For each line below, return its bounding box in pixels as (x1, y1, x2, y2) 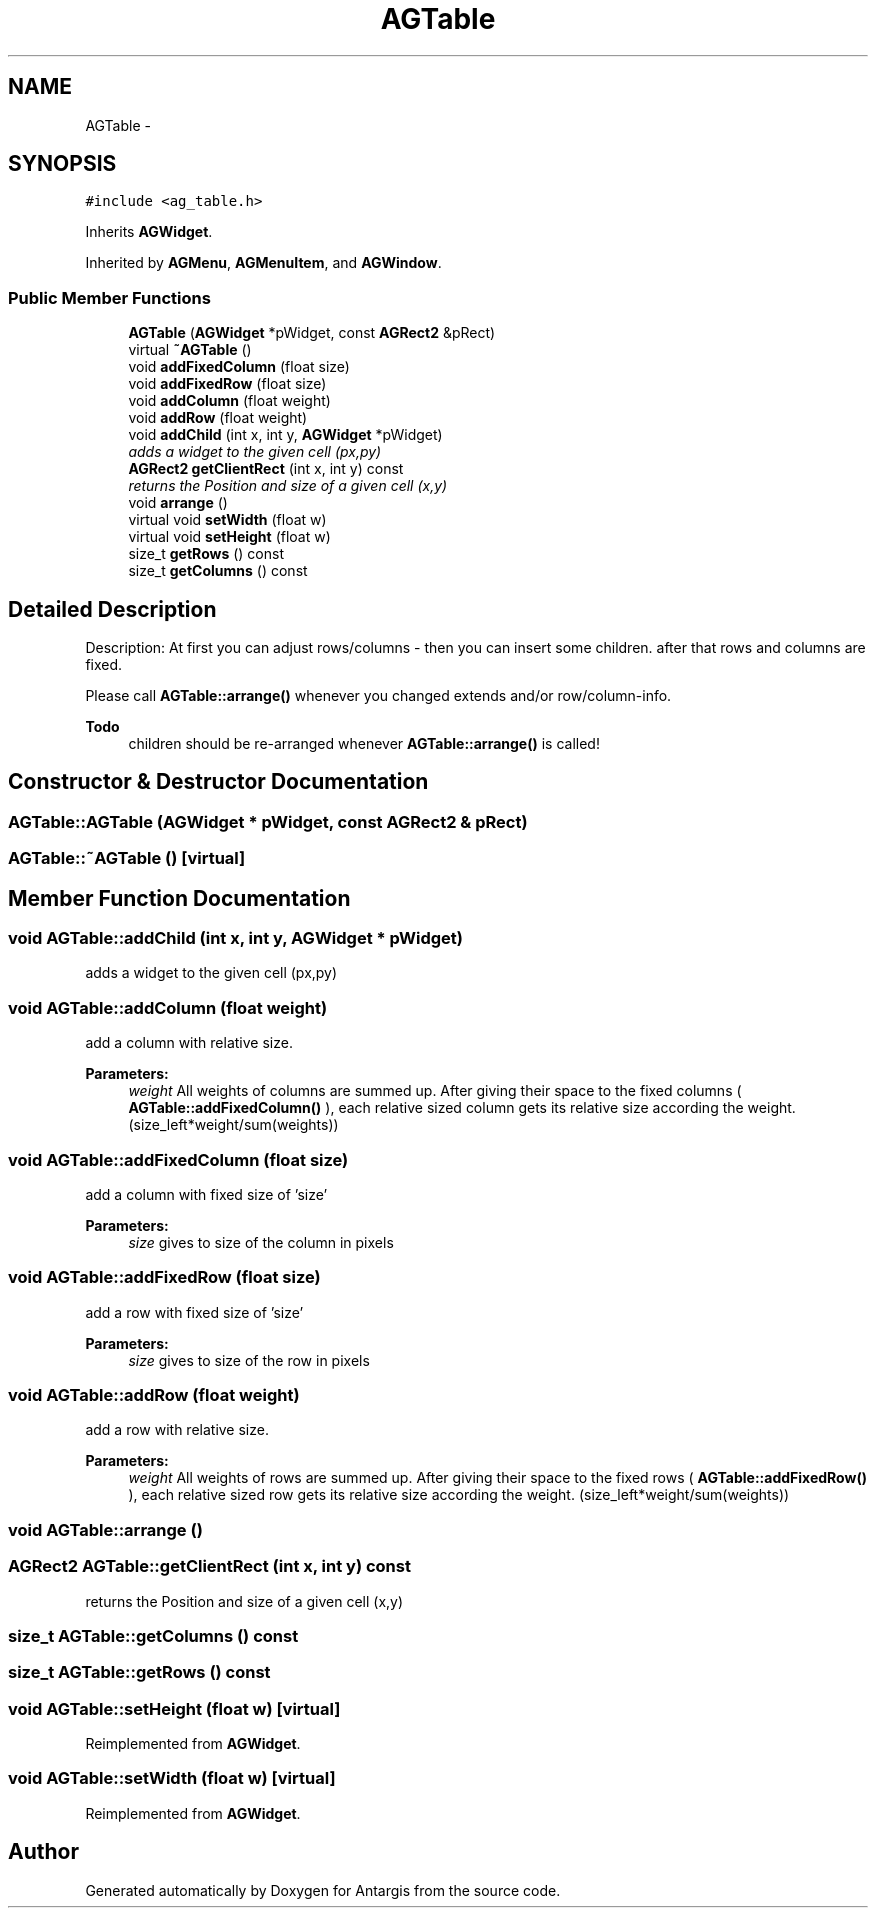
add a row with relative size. (85, 1421, 269, 1439)
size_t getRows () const (128, 545, 285, 563)
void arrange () (128, 494, 228, 512)
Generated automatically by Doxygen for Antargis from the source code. (85, 1881, 561, 1899)
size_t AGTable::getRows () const (8, 1662, 271, 1683)
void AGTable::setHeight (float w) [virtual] (8, 1698, 341, 1719)
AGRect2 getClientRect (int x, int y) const (128, 460, 404, 478)
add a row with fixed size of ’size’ (85, 1303, 304, 1321)
